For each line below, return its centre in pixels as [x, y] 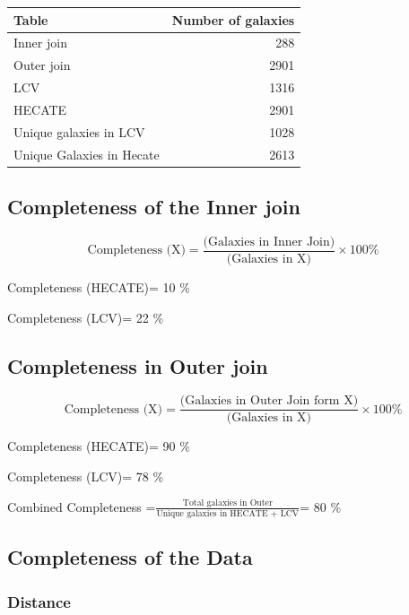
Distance [39, 601]
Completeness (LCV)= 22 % [86, 317]
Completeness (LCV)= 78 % [86, 476]
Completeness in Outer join [138, 365]
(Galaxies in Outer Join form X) [269, 401]
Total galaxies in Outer [227, 503]
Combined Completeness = [82, 506]
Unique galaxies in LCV [79, 131]
